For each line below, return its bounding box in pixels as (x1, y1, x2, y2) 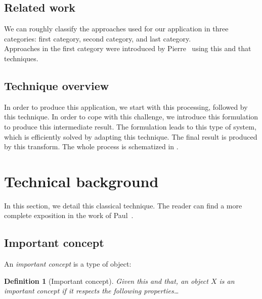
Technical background (4, 170, 159, 191)
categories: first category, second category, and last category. (4, 33, 191, 44)
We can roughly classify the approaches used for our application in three (4, 23, 229, 34)
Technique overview (4, 77, 109, 93)
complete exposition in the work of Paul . (4, 210, 134, 221)
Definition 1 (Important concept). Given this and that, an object (4, 275, 208, 286)
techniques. (4, 53, 38, 63)
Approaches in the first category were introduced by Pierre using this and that (4, 43, 251, 54)
